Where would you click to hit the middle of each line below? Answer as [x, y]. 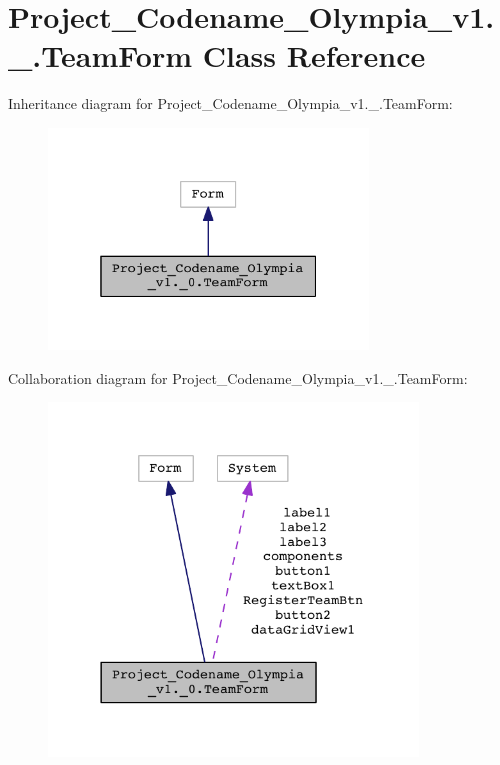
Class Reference [314, 55]
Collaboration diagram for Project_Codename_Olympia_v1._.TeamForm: [238, 377]
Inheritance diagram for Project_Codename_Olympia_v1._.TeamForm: [230, 103]
